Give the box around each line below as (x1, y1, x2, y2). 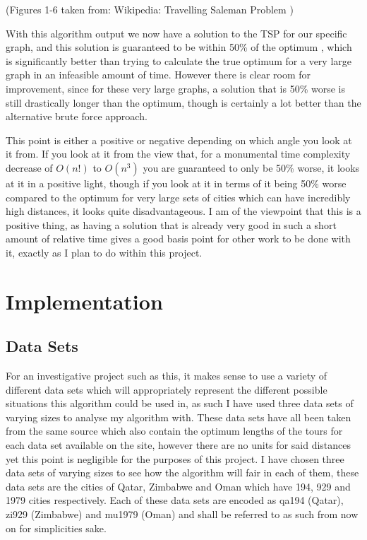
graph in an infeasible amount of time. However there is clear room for (6, 67, 311, 82)
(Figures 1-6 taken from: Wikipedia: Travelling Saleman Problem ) (6, 2, 294, 16)
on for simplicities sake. (6, 520, 107, 535)
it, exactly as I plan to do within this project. (6, 245, 203, 259)
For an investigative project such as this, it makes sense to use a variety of (6, 368, 327, 383)
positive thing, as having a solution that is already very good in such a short (6, 217, 337, 232)
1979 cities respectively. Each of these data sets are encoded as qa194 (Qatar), (6, 493, 344, 507)
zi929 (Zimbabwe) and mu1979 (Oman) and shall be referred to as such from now (6, 507, 359, 522)
